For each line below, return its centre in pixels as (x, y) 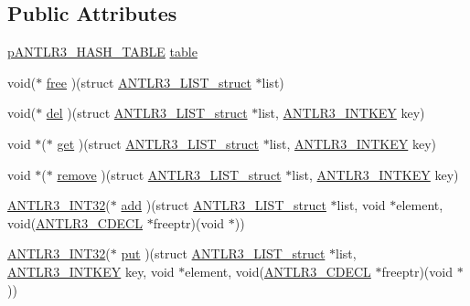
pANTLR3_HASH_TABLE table (102, 52)
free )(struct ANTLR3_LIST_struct (149, 82)
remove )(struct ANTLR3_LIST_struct (169, 174)
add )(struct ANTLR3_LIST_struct (224, 205)
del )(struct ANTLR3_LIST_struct (147, 113)
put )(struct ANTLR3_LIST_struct (223, 253)
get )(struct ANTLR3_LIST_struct (158, 143)
